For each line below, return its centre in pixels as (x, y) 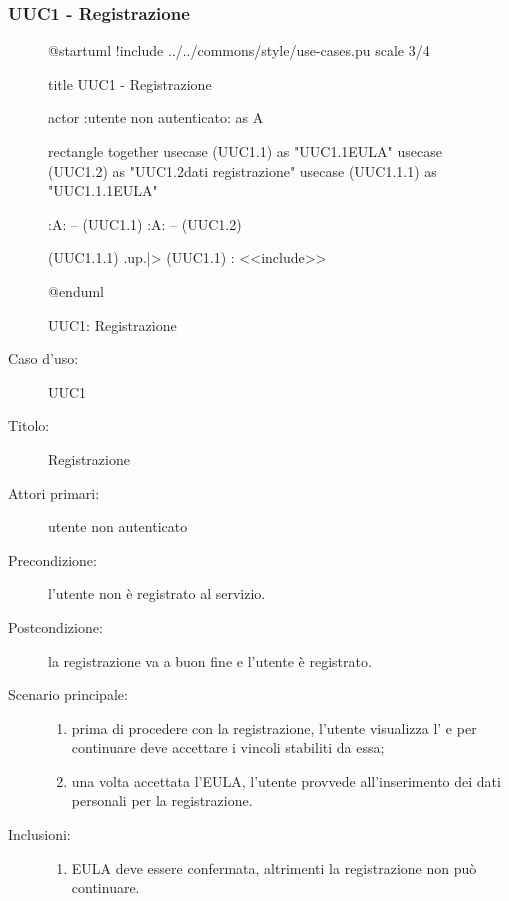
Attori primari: (54, 492)
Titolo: (29, 425)
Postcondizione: (55, 626)
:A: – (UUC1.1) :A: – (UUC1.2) (145, 223)
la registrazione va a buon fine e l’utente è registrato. (210, 660)
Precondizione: (52, 559)
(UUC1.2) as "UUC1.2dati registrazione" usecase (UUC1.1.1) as (242, 170)
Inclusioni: (39, 834)
